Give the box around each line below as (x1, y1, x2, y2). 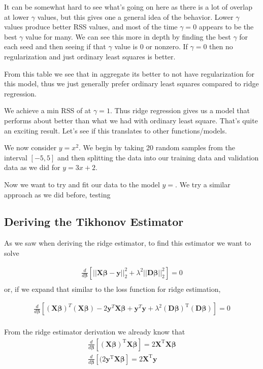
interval (4, 152, 27, 162)
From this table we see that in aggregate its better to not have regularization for (4, 68, 254, 79)
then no (209, 41, 233, 52)
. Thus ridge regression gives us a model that (110, 105, 250, 116)
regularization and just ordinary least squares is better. (4, 51, 176, 61)
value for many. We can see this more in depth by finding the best (25, 31, 231, 42)
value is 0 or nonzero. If (114, 41, 188, 52)
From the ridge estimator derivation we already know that (4, 326, 185, 337)
